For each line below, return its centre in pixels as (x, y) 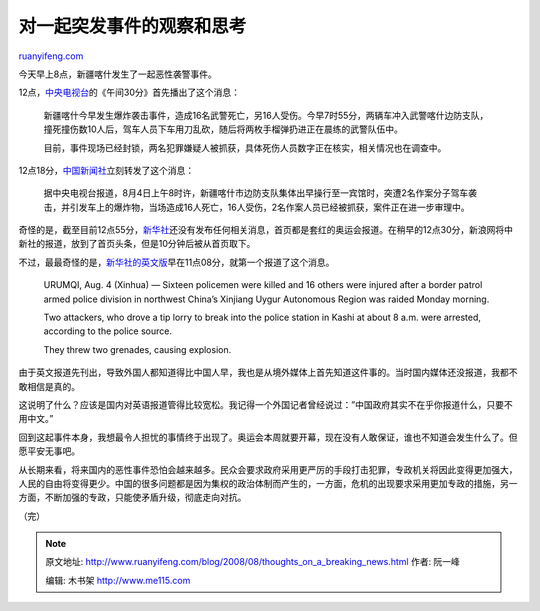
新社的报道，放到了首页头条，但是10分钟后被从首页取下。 (137, 244)
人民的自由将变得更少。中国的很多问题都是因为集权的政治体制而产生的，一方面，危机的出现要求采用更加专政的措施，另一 (268, 483)
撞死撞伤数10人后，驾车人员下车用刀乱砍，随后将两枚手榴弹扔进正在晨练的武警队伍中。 (223, 129)
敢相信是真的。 (49, 386)
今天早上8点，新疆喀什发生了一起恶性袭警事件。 (117, 74)
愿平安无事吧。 (49, 451)
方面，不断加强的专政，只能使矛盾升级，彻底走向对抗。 (132, 497)
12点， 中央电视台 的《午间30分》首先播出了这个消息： (129, 92)
